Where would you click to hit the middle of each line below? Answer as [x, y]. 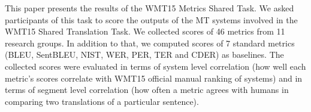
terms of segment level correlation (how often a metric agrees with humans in [147, 90]
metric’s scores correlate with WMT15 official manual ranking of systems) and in [154, 78]
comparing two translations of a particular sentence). [102, 101]
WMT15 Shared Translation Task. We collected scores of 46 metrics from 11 [145, 31]
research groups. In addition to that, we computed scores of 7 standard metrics [150, 43]
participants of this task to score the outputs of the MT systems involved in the [151, 19]
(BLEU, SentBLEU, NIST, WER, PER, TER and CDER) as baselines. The [144, 55]
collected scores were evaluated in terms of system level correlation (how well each [155, 66]
